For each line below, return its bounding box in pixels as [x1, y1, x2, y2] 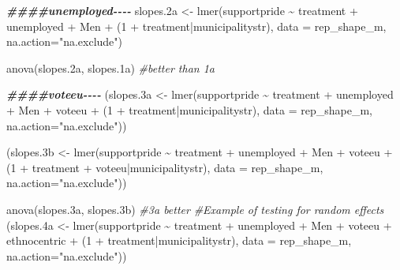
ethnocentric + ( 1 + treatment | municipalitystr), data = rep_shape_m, [6, 232, 352, 249]
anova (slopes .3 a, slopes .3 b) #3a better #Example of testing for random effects [6, 201, 384, 217]
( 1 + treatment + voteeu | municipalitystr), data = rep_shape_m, [6, 159, 323, 175]
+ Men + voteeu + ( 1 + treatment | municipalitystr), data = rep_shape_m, [6, 101, 372, 118]
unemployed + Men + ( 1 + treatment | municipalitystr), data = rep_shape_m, [6, 17, 387, 34]
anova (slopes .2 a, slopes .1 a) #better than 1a [6, 59, 215, 76]
